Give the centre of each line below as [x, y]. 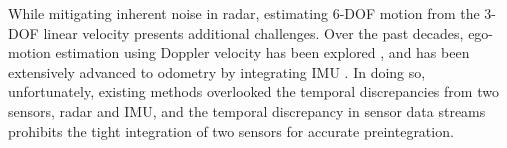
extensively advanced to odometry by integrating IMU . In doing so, [217, 71]
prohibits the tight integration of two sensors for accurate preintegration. [231, 130]
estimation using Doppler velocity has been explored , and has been [262, 52]
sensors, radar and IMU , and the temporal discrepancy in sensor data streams [247, 110]
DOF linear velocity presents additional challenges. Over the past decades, [236, 32]
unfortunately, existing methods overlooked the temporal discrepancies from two [253, 91]
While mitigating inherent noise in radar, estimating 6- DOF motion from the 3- [252, 13]
